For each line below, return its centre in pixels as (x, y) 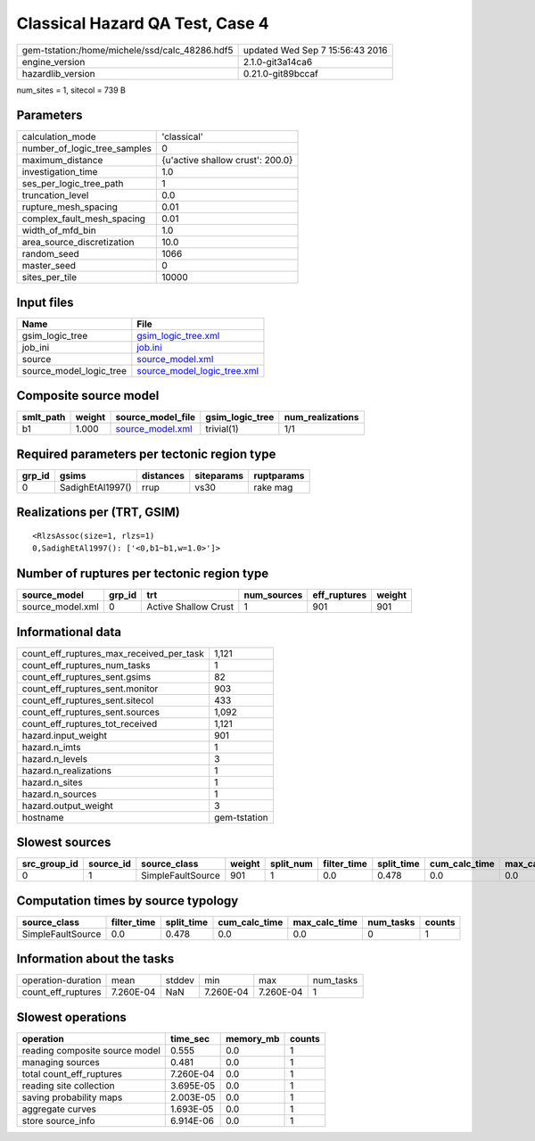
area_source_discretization (78, 243)
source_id (109, 864)
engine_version (53, 62)
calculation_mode (59, 136)
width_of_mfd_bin (59, 230)
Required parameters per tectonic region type (146, 454)
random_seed (50, 254)
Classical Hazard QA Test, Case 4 (143, 23)
